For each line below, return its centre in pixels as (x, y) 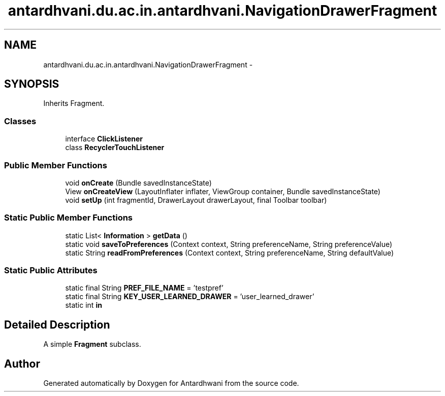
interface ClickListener (104, 139)
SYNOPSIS (32, 84)
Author (22, 364)
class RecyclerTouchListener (115, 148)
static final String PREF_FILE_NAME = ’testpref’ (144, 288)
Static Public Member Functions (69, 218)
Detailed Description (57, 325)
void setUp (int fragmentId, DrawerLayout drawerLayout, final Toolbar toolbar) (196, 200)
